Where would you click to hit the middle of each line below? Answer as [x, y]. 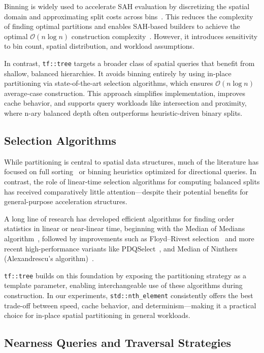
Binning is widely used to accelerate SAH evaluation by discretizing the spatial [127, 6]
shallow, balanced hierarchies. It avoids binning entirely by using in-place [118, 73]
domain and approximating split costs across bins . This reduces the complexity [129, 16]
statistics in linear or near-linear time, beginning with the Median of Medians [125, 228]
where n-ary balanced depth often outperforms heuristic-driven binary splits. [123, 113]
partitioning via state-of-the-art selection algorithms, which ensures [109, 83]
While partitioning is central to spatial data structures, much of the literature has [131, 161]
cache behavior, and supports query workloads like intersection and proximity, [125, 103]
